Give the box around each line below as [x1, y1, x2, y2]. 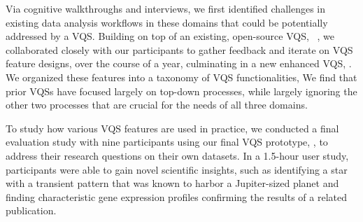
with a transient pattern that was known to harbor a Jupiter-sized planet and [6, 176, 339, 190]
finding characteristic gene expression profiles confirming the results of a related [6, 189, 348, 204]
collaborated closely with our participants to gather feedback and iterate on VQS [6, 42, 353, 57]
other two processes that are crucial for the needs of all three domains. [6, 97, 308, 112]
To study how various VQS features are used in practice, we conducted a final [6, 120, 339, 135]
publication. [6, 203, 57, 218]
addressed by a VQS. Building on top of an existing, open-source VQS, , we [6, 29, 334, 43]
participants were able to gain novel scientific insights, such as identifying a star [6, 162, 348, 176]
